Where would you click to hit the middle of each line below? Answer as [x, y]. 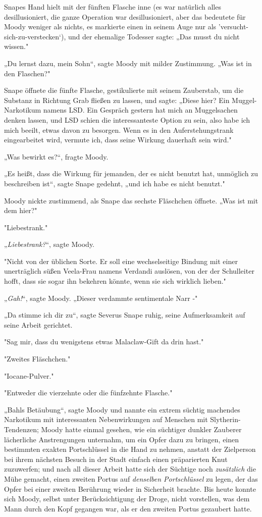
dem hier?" [21, 210]
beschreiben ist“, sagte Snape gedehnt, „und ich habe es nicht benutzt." [115, 183]
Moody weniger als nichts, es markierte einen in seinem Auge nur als [110, 27]
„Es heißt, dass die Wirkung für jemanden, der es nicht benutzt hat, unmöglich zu [131, 173]
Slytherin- [225, 419]
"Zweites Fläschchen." [37, 359]
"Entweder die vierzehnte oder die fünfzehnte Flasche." [88, 393]
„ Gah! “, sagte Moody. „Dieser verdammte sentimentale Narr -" [101, 298]
